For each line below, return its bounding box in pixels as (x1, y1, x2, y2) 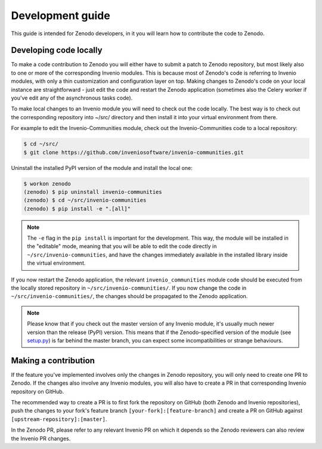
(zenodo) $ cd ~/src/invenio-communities (23, 197, 147, 204)
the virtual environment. (27, 259, 86, 267)
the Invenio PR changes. (11, 435, 71, 442)
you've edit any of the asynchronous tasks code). (11, 94, 133, 101)
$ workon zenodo (23, 180, 72, 187)
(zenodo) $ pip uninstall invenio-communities (23, 188, 162, 195)
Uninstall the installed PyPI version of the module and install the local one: (11, 164, 193, 171)
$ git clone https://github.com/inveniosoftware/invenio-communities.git (23, 149, 244, 156)
